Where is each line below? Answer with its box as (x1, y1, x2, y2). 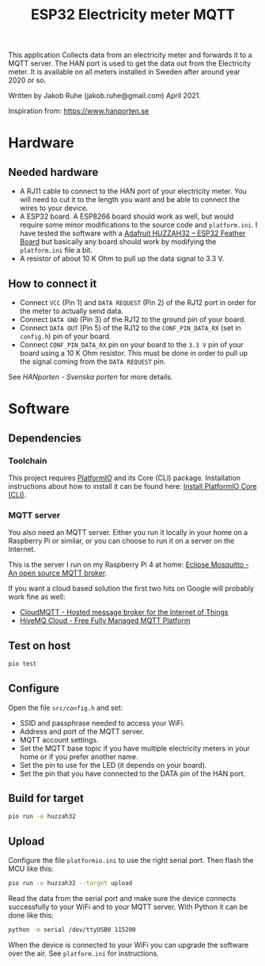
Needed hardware (8, 165, 99, 179)
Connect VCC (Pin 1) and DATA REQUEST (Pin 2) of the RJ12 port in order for (19, 298, 257, 307)
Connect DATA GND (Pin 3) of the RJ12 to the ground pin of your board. (19, 315, 247, 324)
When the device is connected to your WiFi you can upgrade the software (8, 940, 249, 949)
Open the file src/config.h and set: (8, 703, 123, 712)
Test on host (8, 639, 71, 652)
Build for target (8, 792, 85, 805)
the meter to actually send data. (19, 307, 124, 315)
